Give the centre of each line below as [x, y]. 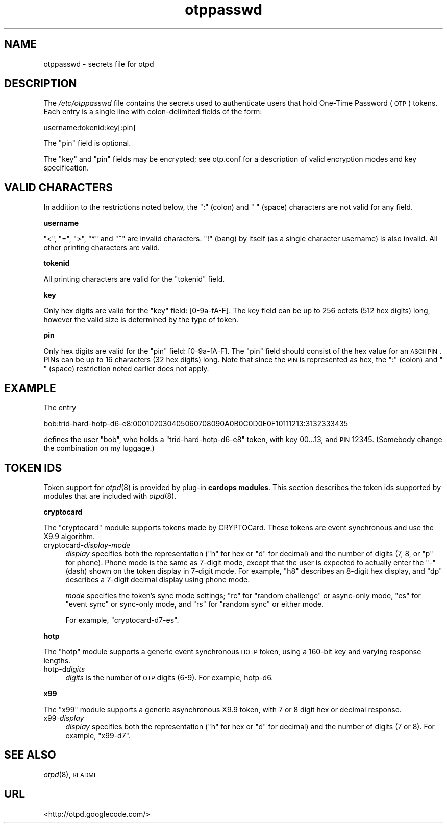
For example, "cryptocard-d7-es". [122, 620]
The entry [60, 408]
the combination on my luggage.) [99, 448]
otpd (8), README [70, 774]
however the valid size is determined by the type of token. [141, 320]
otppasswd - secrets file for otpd [99, 64]
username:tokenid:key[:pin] [90, 128]
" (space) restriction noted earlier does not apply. [126, 369]
